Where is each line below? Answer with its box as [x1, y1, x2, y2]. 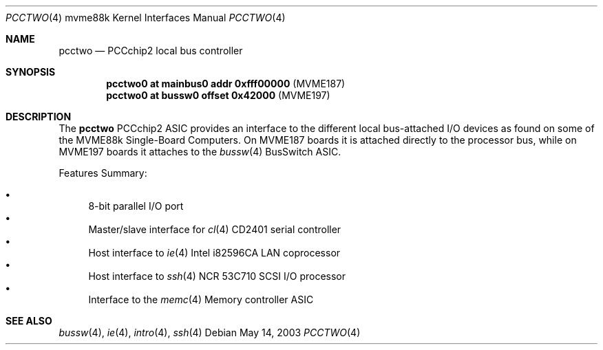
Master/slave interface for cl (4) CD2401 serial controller [88, 223, 341, 235]
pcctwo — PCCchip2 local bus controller [59, 45, 243, 56]
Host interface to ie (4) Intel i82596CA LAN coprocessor [88, 247, 341, 259]
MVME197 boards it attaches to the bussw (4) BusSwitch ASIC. [59, 146, 341, 157]
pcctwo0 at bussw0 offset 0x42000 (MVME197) [106, 89, 330, 101]
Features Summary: [59, 167, 147, 179]
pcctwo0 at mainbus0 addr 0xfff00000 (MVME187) [106, 78, 346, 89]
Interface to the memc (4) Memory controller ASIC [88, 294, 314, 305]
